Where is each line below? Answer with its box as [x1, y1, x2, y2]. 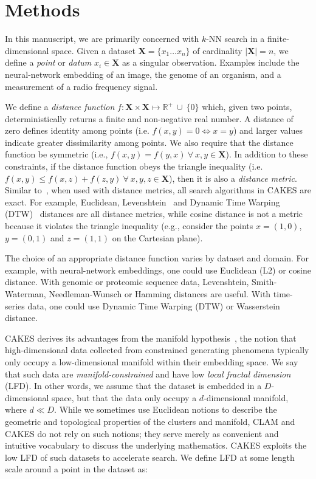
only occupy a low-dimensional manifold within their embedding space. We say [5, 355, 298, 368]
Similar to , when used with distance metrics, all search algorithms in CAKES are [5, 184, 311, 196]
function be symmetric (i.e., [5, 148, 108, 160]
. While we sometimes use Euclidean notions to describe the [54, 403, 277, 416]
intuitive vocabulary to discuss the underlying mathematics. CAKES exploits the [5, 439, 307, 452]
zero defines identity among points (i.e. [5, 124, 149, 137]
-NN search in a [206, 32, 265, 45]
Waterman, [5, 288, 46, 300]
